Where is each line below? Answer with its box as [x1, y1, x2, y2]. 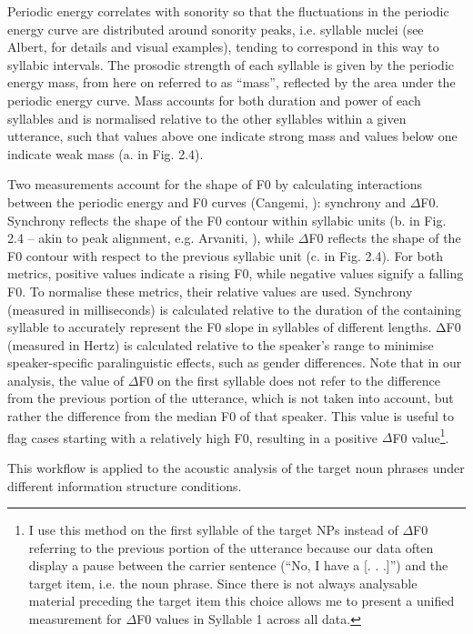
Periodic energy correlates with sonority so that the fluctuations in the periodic [7, 2, 449, 20]
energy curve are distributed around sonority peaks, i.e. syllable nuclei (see [7, 19, 424, 38]
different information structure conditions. [7, 476, 242, 495]
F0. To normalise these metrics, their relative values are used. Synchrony [7, 281, 413, 300]
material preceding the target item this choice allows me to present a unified [28, 591, 455, 610]
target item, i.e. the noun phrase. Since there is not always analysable [28, 573, 418, 592]
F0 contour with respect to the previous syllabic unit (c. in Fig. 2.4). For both [7, 246, 443, 265]
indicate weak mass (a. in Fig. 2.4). [7, 144, 204, 163]
